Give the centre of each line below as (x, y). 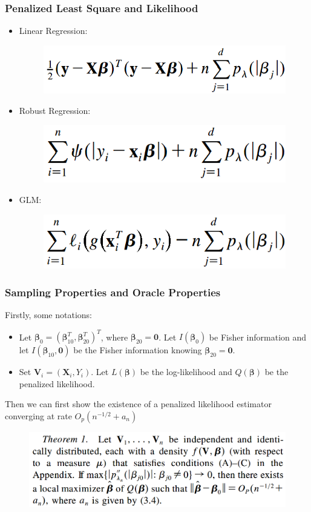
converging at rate (38, 415)
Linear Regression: (53, 31)
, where (114, 337)
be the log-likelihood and (186, 372)
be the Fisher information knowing (138, 350)
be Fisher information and (258, 337)
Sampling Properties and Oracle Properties (113, 292)
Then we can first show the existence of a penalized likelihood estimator (138, 404)
